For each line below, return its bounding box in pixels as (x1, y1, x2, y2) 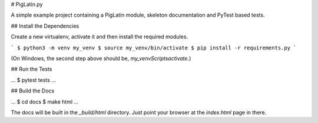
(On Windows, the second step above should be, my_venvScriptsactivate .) (11, 55, 191, 62)
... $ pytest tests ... (11, 77, 56, 84)
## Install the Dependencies (11, 22, 79, 29)
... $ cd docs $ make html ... (11, 98, 79, 105)
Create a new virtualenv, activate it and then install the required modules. (11, 33, 188, 41)
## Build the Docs (11, 87, 55, 94)
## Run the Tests (11, 65, 52, 73)
